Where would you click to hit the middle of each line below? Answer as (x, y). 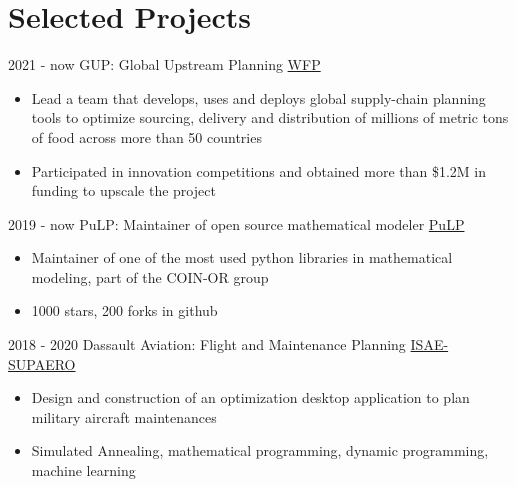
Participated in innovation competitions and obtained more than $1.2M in (259, 170)
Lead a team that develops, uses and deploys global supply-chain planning (258, 97)
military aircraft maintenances (124, 416)
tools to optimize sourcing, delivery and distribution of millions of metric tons (270, 117)
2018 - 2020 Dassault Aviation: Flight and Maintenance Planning (207, 344)
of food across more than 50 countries (146, 136)
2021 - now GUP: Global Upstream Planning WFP (164, 64)
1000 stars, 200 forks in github (124, 310)
